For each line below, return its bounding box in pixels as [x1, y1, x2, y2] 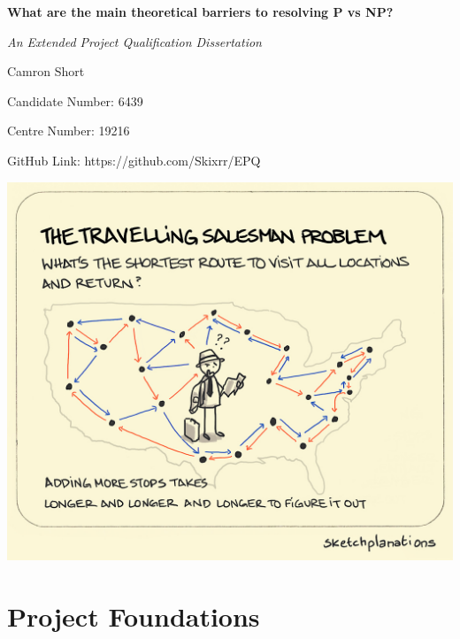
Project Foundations [7, 597, 260, 634]
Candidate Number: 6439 [7, 91, 143, 110]
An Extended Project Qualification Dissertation [7, 32, 262, 50]
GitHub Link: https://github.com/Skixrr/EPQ [7, 150, 261, 169]
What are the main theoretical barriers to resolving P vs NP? [7, 3, 394, 20]
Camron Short [7, 62, 85, 81]
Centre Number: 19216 [7, 121, 130, 140]
